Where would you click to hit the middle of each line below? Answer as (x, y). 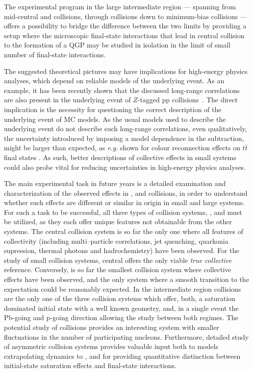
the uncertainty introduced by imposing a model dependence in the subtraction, (124, 138)
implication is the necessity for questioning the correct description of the (113, 109)
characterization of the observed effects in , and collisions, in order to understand (126, 193)
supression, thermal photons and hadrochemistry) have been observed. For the (122, 250)
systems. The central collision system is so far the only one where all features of (124, 231)
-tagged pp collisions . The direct (188, 100)
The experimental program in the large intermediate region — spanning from (120, 6)
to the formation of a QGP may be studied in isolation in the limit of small (117, 45)
